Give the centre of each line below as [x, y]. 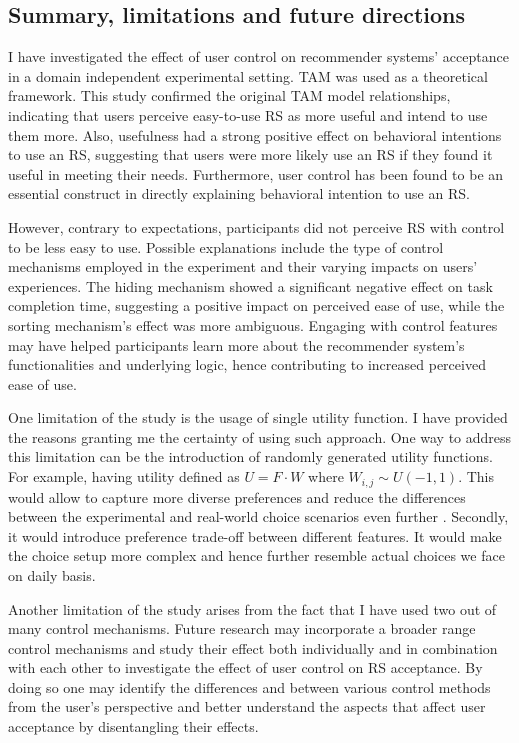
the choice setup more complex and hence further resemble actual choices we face [256, 555]
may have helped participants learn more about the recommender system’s [236, 344]
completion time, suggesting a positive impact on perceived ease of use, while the [256, 305]
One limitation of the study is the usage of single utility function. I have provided [258, 417]
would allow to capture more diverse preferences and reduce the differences [237, 496]
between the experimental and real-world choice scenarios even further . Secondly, [258, 516]
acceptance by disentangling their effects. [133, 726]
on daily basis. [52, 574]
